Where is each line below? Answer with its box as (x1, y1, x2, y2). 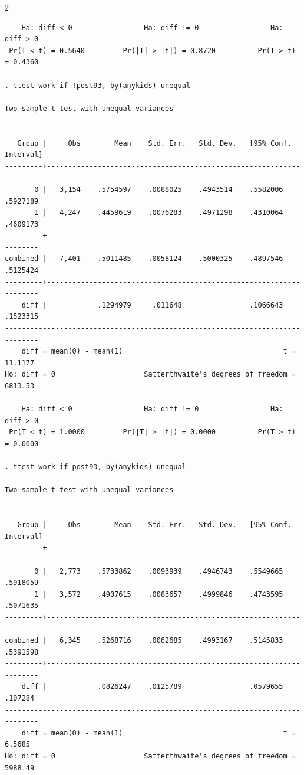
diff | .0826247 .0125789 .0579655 (21, 682, 283, 691)
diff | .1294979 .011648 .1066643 (21, 300, 283, 309)
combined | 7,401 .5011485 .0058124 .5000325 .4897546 (5, 254, 283, 263)
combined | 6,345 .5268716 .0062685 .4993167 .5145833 (5, 636, 283, 645)
